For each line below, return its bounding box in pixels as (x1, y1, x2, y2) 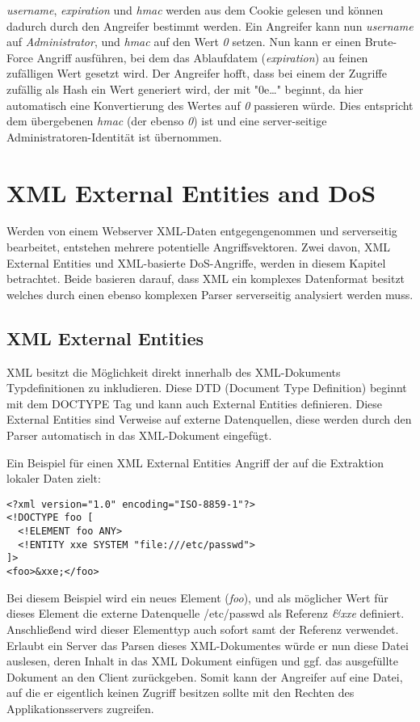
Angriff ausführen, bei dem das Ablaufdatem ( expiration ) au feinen (36, 49, 368, 65)
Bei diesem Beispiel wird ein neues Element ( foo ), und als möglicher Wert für (6, 589, 388, 606)
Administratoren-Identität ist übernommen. (6, 128, 222, 145)
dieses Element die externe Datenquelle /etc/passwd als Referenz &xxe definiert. (6, 605, 405, 622)
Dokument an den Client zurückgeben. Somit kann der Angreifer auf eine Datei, (6, 668, 403, 685)
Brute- (364, 33, 397, 50)
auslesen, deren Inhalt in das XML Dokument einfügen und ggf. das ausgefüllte (6, 652, 399, 669)
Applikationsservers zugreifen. (6, 699, 154, 716)
